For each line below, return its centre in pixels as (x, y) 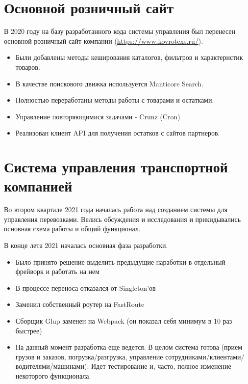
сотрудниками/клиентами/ (205, 356)
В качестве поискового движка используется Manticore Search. (109, 83)
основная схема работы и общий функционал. (72, 229)
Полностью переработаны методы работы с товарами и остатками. (115, 100)
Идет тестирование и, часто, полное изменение (161, 366)
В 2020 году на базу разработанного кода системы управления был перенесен (120, 31)
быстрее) (29, 330)
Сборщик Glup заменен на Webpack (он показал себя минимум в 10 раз (124, 320)
